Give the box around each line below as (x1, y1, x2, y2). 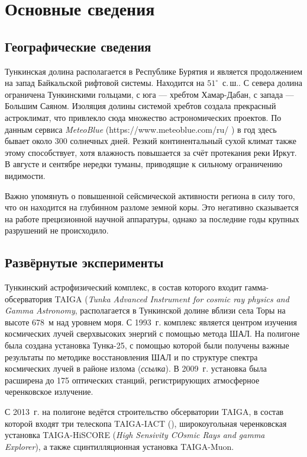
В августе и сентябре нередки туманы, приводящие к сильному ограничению (5, 158, 283, 170)
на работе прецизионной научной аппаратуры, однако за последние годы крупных (5, 212, 299, 225)
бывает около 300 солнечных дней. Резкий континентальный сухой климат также (5, 135, 296, 147)
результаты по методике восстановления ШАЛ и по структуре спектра (5, 350, 258, 363)
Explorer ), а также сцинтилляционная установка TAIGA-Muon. (5, 440, 234, 452)
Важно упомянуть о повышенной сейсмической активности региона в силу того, (5, 189, 295, 202)
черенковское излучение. (5, 385, 93, 398)
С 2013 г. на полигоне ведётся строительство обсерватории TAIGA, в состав (5, 405, 284, 418)
